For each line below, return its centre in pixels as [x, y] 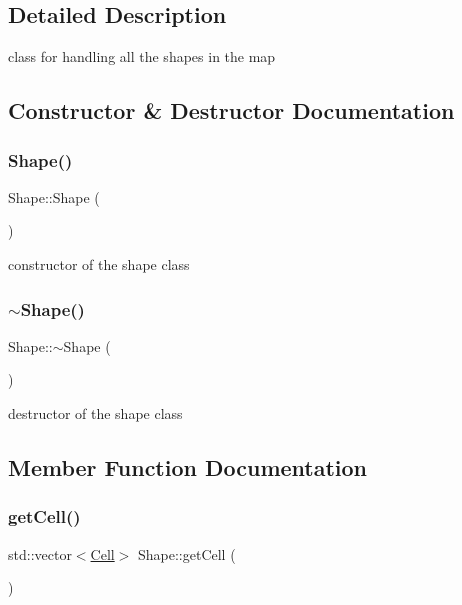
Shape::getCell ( [186, 553]
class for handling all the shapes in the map [142, 56]
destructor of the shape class [95, 412]
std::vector [40, 553]
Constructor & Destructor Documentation [231, 110]
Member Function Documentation [188, 466]
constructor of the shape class [99, 263]
